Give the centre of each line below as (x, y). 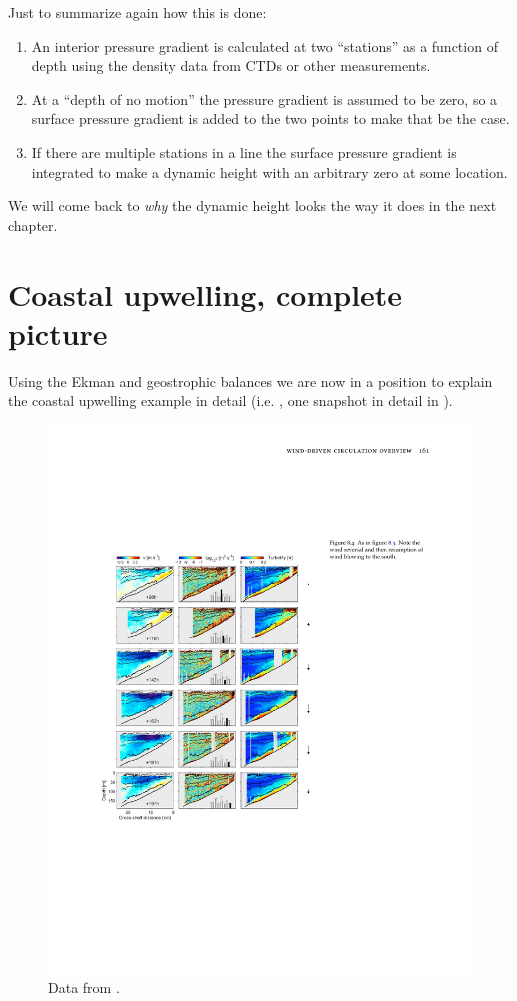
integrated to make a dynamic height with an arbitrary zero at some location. (269, 171)
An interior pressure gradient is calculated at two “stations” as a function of (264, 45)
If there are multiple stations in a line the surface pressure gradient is (244, 151)
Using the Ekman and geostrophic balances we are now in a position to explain (250, 380)
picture (58, 332)
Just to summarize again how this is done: (137, 12)
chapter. (33, 224)
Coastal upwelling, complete (205, 293)
